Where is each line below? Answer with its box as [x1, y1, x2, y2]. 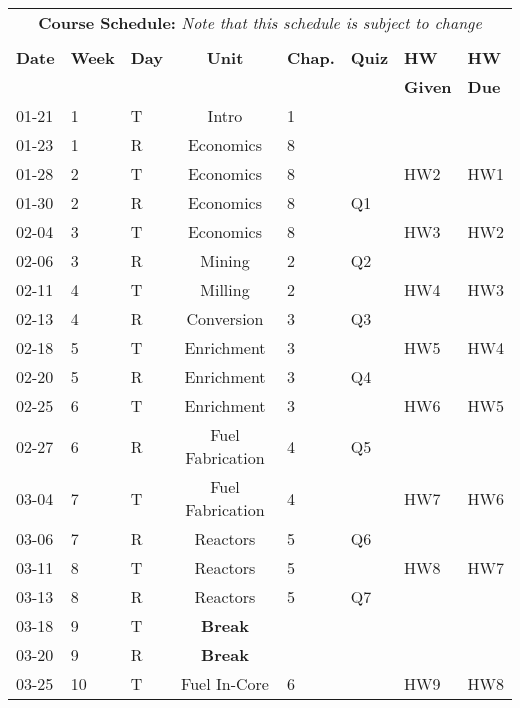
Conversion [186, 307, 264, 330]
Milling [200, 278, 250, 301]
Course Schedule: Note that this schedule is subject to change [38, 11, 482, 34]
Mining [200, 249, 250, 272]
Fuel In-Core [181, 672, 269, 695]
